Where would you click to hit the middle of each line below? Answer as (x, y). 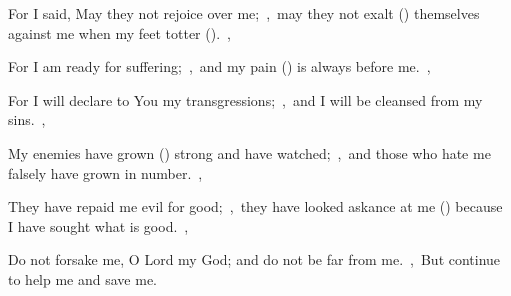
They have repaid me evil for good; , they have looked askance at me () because (255, 206)
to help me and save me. (82, 278)
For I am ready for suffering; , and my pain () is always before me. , (219, 66)
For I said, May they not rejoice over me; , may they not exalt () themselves (244, 13)
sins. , (27, 119)
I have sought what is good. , (98, 225)
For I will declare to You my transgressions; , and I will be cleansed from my (245, 99)
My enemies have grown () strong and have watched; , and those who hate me (249, 152)
